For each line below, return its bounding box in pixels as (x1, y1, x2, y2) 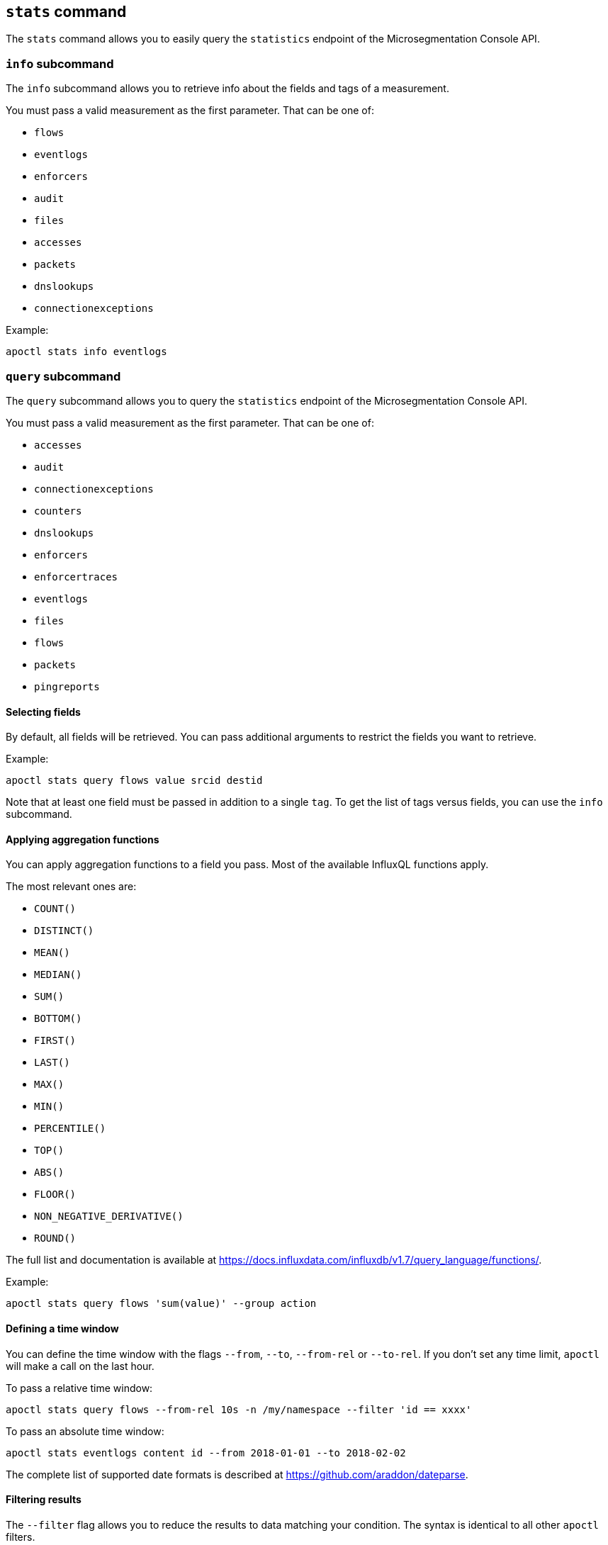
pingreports (34, 680, 100, 692)
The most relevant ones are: (6, 880, 137, 893)
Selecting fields (6, 705, 81, 718)
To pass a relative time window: (6, 1381, 153, 1394)
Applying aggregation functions (6, 833, 159, 845)
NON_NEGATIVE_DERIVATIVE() (34, 1210, 184, 1223)
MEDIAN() (34, 969, 82, 981)
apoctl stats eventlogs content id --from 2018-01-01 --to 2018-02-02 (6, 1446, 406, 1459)
